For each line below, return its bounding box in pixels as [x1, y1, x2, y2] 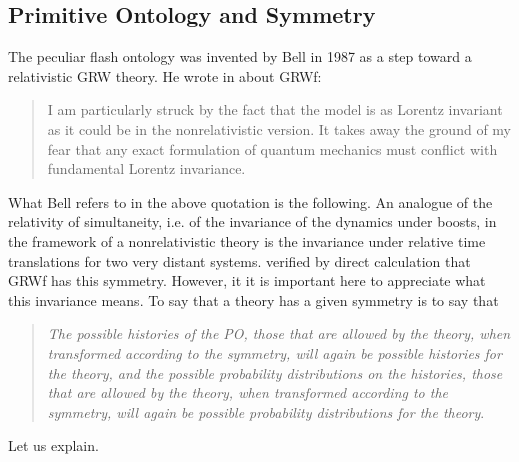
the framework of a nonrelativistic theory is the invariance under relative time [8, 230, 486, 251]
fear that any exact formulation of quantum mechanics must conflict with [47, 138, 498, 159]
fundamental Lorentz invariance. [47, 158, 246, 179]
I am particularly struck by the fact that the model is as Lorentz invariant [47, 99, 503, 120]
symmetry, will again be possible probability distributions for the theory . [47, 401, 485, 422]
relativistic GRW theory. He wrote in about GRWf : [8, 65, 322, 86]
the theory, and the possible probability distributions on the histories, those [47, 362, 503, 383]
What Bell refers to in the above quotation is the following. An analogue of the [8, 191, 493, 212]
